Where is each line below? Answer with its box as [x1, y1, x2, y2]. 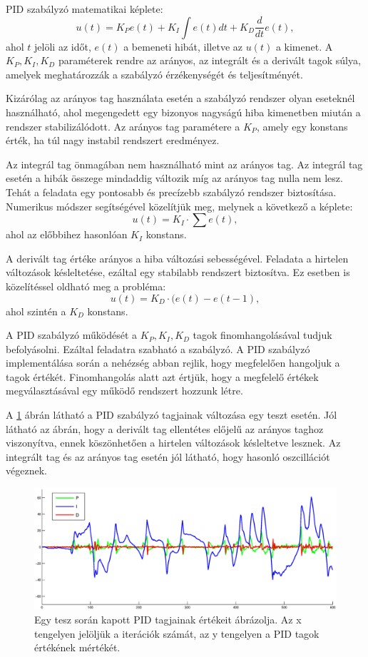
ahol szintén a [6, 303, 66, 318]
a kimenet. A [275, 39, 333, 54]
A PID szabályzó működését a [6, 327, 138, 342]
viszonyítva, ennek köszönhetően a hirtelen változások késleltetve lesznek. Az [6, 435, 341, 450]
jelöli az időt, [34, 39, 91, 54]
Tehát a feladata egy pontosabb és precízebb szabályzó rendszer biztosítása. [6, 184, 337, 199]
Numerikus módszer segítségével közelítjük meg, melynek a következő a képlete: [6, 198, 353, 213]
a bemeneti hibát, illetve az [123, 39, 243, 54]
